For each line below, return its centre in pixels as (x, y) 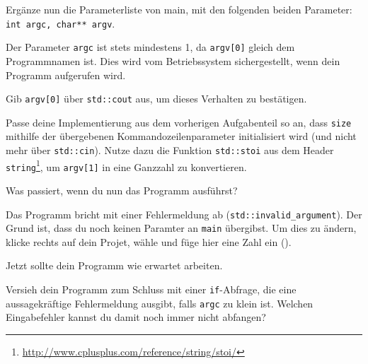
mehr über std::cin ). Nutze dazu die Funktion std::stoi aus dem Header (170, 150)
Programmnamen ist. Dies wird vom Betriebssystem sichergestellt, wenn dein (173, 60)
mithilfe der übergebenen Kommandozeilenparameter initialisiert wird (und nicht (181, 136)
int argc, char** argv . (61, 23)
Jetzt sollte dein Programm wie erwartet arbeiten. (114, 265)
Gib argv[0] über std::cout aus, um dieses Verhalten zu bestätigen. (156, 99)
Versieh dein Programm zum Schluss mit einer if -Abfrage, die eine (151, 289)
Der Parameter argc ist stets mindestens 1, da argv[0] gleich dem (150, 47)
